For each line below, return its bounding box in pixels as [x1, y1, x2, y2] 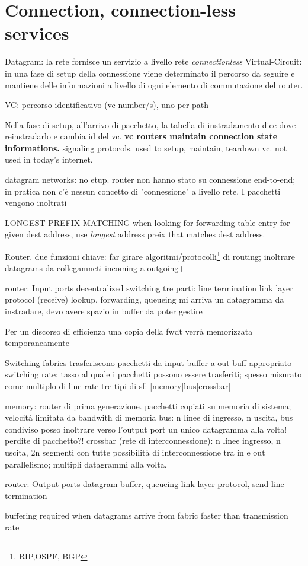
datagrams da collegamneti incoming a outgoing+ [5, 262, 185, 274]
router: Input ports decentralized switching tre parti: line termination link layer [5, 281, 293, 294]
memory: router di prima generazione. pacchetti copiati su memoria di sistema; [5, 399, 291, 412]
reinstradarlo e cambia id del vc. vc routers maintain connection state [5, 130, 278, 142]
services [5, 21, 69, 45]
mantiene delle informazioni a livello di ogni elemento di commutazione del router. [5, 78, 303, 91]
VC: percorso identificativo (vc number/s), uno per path [5, 98, 209, 111]
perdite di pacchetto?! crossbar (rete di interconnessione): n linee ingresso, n [5, 434, 281, 447]
